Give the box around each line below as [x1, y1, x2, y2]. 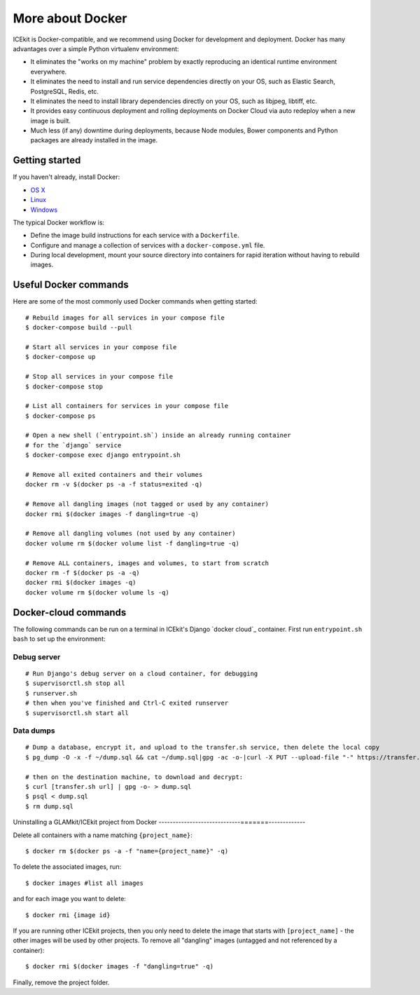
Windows [30, 205, 58, 214]
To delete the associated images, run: [13, 862, 122, 871]
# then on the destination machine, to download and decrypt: [25, 773, 244, 781]
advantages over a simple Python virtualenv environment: [13, 44, 179, 53]
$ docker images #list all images [25, 879, 143, 887]
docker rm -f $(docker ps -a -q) [25, 569, 140, 576]
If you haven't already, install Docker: [13, 172, 120, 182]
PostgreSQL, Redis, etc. [30, 87, 99, 95]
